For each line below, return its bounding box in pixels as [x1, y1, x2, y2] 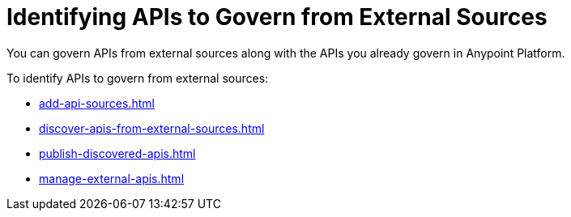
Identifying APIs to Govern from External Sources [6, 3, 548, 31]
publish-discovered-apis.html [39, 146, 196, 160]
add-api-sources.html [39, 96, 155, 110]
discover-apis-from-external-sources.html [39, 121, 265, 135]
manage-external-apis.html [39, 171, 185, 185]
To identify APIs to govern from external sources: [6, 70, 269, 85]
